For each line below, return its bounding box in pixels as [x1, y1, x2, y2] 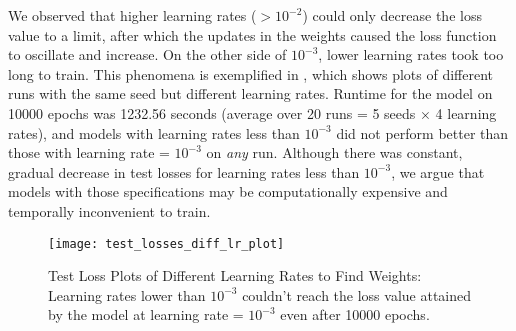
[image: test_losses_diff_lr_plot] [48, 236, 285, 251]
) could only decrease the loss [302, 5, 482, 25]
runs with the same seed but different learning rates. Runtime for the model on [8, 83, 493, 104]
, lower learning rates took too [318, 44, 504, 65]
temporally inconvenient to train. [8, 200, 211, 221]
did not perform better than [336, 122, 509, 143]
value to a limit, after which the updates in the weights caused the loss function [8, 24, 497, 45]
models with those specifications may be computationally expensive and [8, 181, 448, 202]
